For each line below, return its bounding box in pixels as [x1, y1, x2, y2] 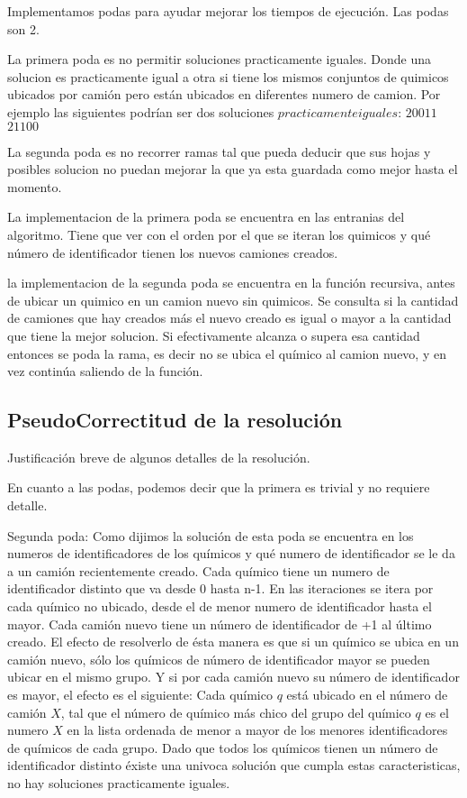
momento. [7, 177, 62, 196]
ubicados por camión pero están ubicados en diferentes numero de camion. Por [7, 85, 441, 104]
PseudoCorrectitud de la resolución [7, 406, 343, 434]
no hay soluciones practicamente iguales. [7, 773, 230, 792]
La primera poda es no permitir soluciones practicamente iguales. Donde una [7, 50, 432, 69]
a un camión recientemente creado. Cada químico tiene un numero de [7, 561, 390, 580]
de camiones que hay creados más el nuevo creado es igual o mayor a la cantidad [7, 308, 452, 327]
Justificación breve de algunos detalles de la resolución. [7, 447, 310, 466]
